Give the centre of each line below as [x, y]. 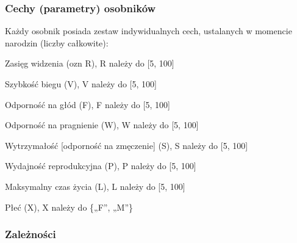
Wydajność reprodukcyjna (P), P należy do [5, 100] [101, 166]
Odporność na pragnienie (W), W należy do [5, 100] [102, 125]
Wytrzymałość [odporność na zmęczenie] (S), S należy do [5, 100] [127, 145]
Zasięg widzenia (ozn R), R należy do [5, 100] [90, 63]
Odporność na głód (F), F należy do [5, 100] [88, 104]
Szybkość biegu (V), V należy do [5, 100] [81, 84]
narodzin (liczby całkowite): [57, 42]
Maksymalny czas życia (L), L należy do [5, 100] [95, 186]
